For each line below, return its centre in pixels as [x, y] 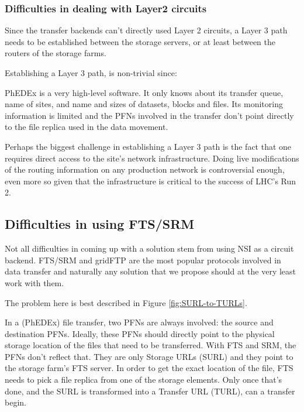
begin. [15, 402]
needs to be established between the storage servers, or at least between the [140, 41]
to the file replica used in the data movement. [87, 127]
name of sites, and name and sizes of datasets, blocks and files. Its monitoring [144, 104]
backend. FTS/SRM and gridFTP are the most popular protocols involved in [143, 260]
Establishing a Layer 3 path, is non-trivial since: [91, 73]
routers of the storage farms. [56, 53]
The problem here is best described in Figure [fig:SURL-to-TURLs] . [126, 302]
